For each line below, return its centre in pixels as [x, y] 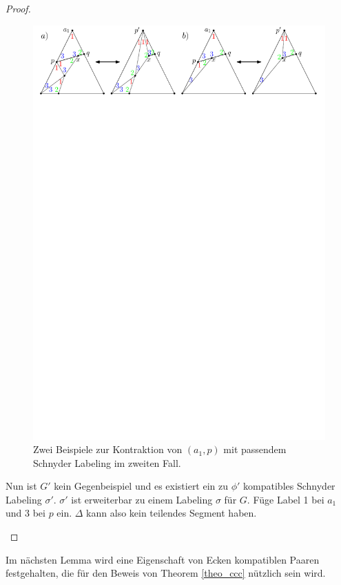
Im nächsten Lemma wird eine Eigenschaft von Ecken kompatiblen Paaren [163, 559]
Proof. [18, 8]
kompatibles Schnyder [289, 486]
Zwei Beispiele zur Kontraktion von [108, 449]
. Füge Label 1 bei [286, 499]
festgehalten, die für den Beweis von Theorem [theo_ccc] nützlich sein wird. [166, 573]
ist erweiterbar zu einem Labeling [142, 499]
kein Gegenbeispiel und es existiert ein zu [141, 486]
